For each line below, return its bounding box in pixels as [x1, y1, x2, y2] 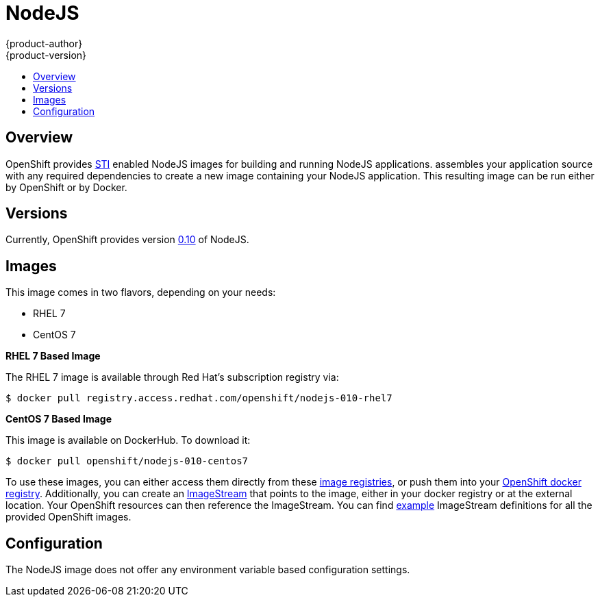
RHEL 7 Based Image [5, 350, 101, 362]
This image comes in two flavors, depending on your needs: [5, 286, 276, 299]
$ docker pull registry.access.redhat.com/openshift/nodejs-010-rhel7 [5, 392, 392, 404]
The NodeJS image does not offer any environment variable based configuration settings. [5, 564, 410, 576]
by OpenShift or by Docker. [5, 181, 127, 193]
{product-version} [5, 49, 87, 61]
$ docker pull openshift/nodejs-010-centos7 [5, 455, 249, 467]
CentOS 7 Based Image [5, 413, 112, 425]
